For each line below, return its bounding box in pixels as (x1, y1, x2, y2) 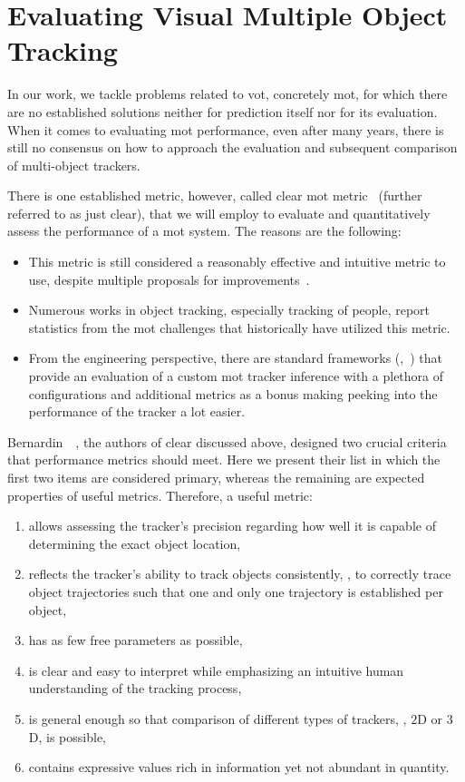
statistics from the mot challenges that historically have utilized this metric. (28, 318, 450, 337)
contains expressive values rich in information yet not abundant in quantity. (28, 758, 450, 777)
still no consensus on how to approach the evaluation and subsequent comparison (7, 138, 458, 157)
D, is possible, (28, 727, 107, 746)
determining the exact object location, (28, 533, 241, 552)
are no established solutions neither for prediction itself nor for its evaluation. (7, 102, 438, 121)
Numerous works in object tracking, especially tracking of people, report (28, 300, 431, 319)
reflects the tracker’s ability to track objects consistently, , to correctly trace (28, 564, 451, 583)
